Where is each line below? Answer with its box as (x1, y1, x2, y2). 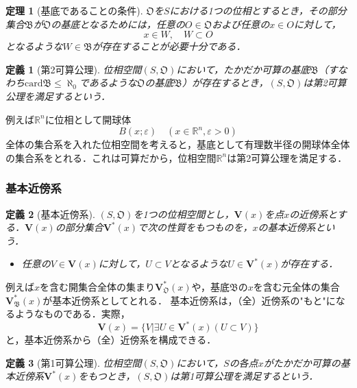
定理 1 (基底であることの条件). (5, 3, 143, 17)
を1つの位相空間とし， (133, 206, 234, 221)
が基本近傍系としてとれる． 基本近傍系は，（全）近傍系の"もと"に (42, 293, 336, 307)
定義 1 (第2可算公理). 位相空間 (5, 62, 142, 76)
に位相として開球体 (45, 112, 132, 126)
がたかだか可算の (263, 355, 341, 369)
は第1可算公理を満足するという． (170, 369, 319, 383)
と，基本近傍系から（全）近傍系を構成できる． (5, 332, 217, 347)
